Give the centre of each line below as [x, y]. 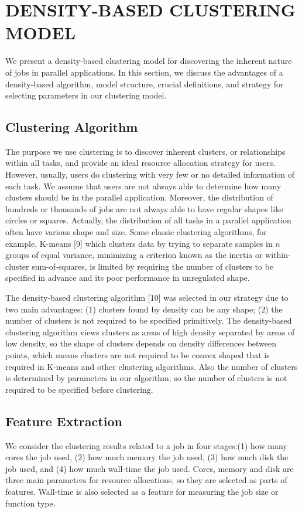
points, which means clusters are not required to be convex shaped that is [138, 354]
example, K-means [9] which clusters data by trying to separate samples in [139, 243]
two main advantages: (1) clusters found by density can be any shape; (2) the [144, 309]
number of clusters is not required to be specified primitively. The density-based [149, 320]
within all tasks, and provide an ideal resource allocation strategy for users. [140, 163]
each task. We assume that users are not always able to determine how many [143, 186]
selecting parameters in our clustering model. [86, 95]
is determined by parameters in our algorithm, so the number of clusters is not [146, 378]
